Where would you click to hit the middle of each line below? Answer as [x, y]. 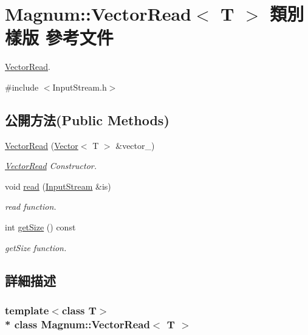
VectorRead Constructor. [51, 166]
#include [22, 87]
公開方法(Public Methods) [87, 119]
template [27, 310]
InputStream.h [80, 87]
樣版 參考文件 [59, 37]
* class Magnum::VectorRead [77, 324]
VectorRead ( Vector [42, 145]
